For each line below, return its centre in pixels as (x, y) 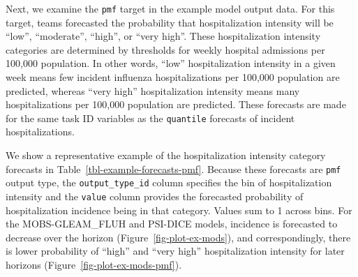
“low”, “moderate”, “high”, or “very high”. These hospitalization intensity (163, 36)
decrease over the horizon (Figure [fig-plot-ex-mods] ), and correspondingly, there (178, 237)
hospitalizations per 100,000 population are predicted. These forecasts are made (176, 104)
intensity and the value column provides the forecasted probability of (155, 196)
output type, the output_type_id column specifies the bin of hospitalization (169, 182)
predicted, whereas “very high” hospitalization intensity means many (153, 90)
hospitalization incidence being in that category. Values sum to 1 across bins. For (179, 210)
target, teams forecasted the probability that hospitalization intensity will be (170, 22)
